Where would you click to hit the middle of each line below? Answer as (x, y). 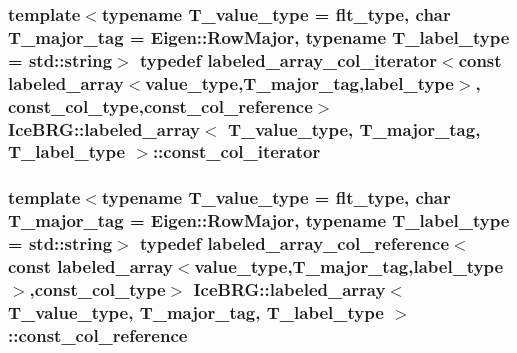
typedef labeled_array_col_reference (294, 243)
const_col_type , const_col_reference (160, 105)
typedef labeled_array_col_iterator (288, 59)
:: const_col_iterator (236, 151)
